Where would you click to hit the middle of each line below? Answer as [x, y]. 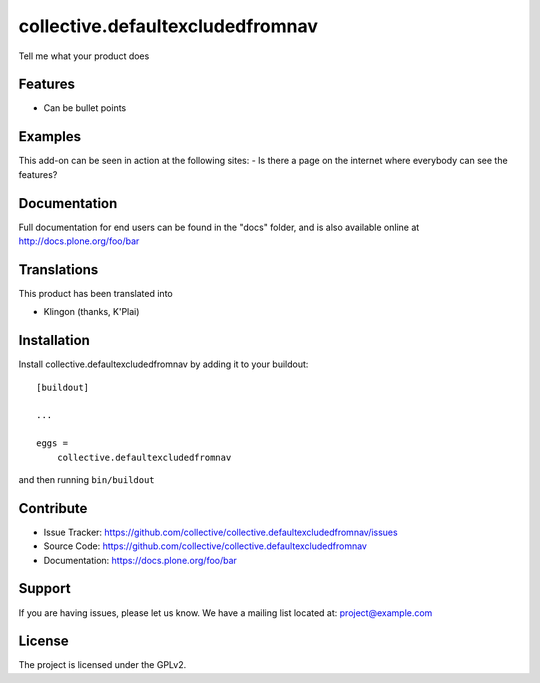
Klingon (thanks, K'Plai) [91, 312]
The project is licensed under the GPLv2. [102, 665]
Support [44, 588]
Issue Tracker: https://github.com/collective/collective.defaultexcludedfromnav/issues [221, 532]
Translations [58, 269]
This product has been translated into [96, 293]
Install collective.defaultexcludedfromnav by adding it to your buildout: [163, 364]
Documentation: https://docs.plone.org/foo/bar [140, 560]
